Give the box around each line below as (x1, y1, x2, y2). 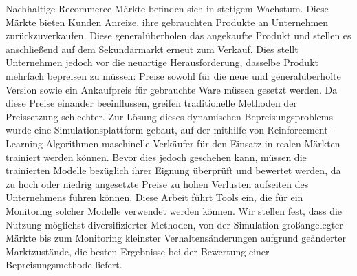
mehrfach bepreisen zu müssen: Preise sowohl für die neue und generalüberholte (6, 68, 341, 83)
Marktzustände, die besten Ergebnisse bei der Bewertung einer (6, 244, 270, 258)
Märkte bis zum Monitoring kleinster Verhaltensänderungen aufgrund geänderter (6, 231, 346, 245)
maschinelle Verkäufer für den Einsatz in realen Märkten (101, 136, 340, 150)
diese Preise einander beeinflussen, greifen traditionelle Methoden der (6, 96, 297, 110)
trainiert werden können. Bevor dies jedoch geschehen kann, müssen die (6, 149, 307, 164)
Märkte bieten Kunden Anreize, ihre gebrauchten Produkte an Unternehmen (6, 14, 329, 29)
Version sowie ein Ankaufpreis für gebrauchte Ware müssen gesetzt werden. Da (6, 82, 338, 96)
